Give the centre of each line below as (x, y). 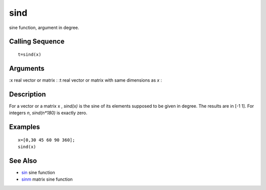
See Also (23, 161)
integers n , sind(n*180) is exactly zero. (48, 113)
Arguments (27, 68)
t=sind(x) (30, 54)
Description (28, 94)
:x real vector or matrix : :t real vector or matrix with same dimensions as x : (85, 80)
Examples (25, 127)
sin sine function (38, 172)
